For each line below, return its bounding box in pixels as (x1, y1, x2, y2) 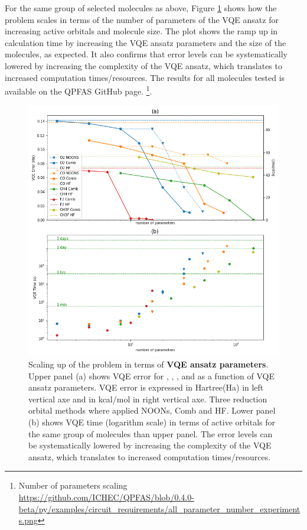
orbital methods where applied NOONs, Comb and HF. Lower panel (28, 404, 276, 417)
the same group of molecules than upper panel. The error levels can (28, 427, 273, 440)
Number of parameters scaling (18, 479, 128, 492)
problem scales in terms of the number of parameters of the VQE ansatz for (5, 13, 279, 25)
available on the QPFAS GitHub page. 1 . (5, 83, 152, 97)
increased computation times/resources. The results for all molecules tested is (5, 71, 285, 83)
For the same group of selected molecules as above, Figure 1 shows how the (5, 2, 277, 14)
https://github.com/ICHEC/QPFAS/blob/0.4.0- (18, 490, 194, 503)
